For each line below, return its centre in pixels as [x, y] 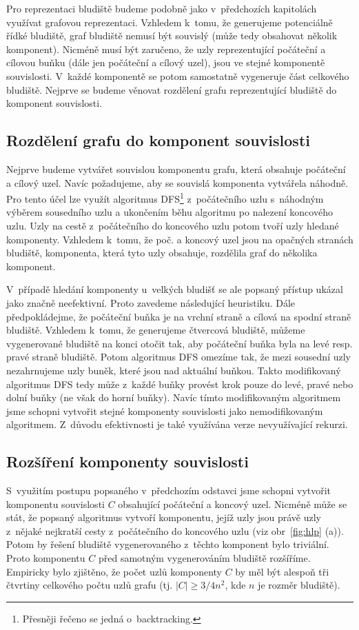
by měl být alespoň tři [282, 571]
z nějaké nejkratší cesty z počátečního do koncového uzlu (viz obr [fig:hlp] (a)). [175, 530]
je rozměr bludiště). [299, 585]
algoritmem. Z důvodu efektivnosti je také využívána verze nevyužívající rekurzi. [177, 424]
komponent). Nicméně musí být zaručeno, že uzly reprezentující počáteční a [166, 49]
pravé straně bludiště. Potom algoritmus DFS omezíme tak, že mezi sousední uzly [178, 357]
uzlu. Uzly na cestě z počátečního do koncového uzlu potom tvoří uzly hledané [173, 225]
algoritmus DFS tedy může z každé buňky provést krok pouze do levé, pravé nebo [180, 384]
